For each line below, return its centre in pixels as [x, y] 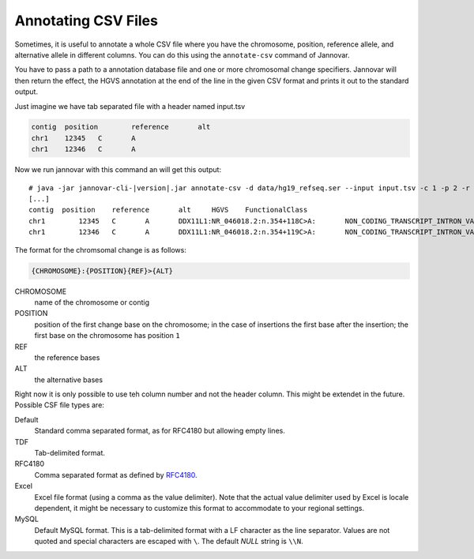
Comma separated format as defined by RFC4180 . [116, 475]
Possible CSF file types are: [59, 405]
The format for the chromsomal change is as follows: [101, 249]
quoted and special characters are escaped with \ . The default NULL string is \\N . [169, 542]
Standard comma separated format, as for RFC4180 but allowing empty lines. [160, 431]
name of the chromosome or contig [92, 302]
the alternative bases [68, 380]
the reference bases [67, 357]
